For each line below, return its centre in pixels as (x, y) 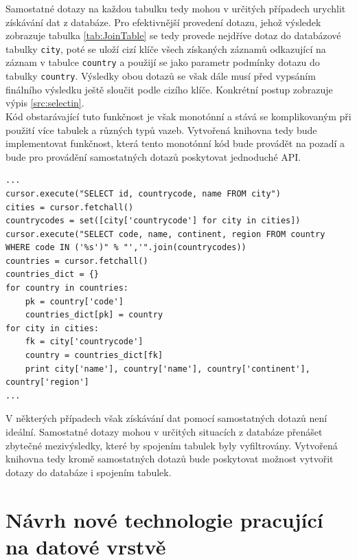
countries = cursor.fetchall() (77, 261)
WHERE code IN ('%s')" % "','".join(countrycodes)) (126, 248)
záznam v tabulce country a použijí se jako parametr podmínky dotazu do (163, 62)
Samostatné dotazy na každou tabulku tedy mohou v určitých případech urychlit (176, 8)
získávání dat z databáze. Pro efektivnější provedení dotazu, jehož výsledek (163, 22)
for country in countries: (67, 288)
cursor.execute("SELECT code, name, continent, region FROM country (165, 234)
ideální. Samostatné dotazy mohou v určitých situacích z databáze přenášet (164, 432)
